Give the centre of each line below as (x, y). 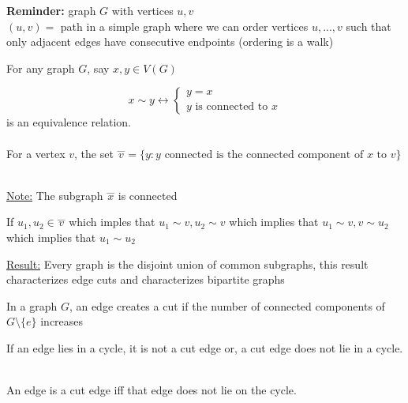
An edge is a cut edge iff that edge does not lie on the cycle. (152, 390)
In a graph (32, 305)
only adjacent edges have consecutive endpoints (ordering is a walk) (170, 41)
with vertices (142, 10)
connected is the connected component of (264, 154)
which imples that (112, 222)
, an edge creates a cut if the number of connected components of (227, 305)
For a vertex (36, 153)
